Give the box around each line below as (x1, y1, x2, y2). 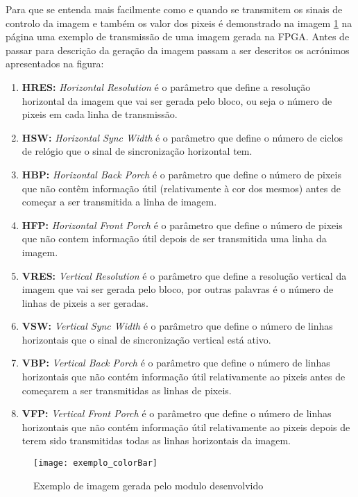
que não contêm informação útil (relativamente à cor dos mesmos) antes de (22, 180, 341, 195)
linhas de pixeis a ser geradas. (22, 295, 148, 310)
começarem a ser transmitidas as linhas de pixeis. (22, 382, 232, 397)
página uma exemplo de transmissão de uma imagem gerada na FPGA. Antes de (6, 29, 350, 44)
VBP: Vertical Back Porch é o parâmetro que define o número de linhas (22, 355, 330, 370)
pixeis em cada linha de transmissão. (22, 107, 178, 121)
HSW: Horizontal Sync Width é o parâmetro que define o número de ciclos (22, 130, 343, 144)
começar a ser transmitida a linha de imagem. (22, 194, 217, 209)
